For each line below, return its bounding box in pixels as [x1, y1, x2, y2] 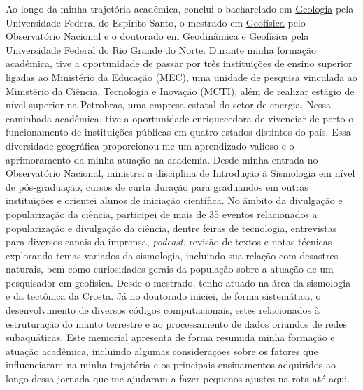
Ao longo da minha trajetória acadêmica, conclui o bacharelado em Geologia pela [6, 1, 354, 15]
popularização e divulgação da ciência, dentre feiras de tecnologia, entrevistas [6, 220, 337, 235]
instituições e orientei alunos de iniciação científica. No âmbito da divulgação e [6, 193, 343, 208]
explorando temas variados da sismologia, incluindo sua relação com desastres [6, 247, 339, 262]
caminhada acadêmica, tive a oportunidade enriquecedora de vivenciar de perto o [6, 110, 354, 125]
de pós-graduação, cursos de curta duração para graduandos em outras [6, 179, 308, 194]
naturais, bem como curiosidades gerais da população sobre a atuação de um [6, 261, 334, 276]
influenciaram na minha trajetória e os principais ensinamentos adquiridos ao [6, 357, 336, 372]
